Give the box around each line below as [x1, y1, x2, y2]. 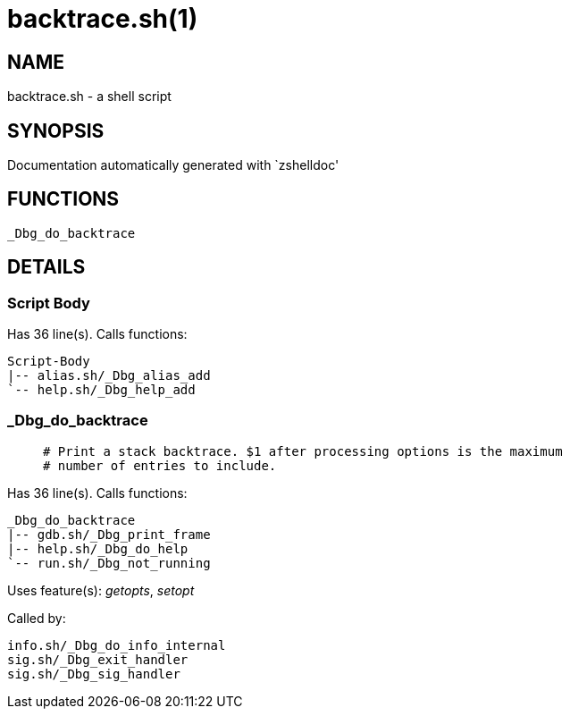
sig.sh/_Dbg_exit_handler [7, 652, 189, 667]
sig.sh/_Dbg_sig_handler [7, 666, 180, 681]
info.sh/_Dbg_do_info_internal [7, 637, 226, 653]
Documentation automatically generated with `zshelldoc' [7, 157, 339, 173]
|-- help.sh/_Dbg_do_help [7, 541, 189, 556]
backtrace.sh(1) [7, 4, 198, 34]
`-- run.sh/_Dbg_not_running [7, 555, 211, 570]
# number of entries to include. [43, 458, 277, 473]
